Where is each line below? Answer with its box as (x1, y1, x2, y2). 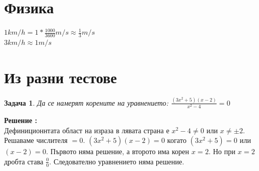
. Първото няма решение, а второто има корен (46, 146, 190, 157)
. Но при (208, 146, 236, 157)
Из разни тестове (4, 66, 117, 87)
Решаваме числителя (4, 135, 68, 145)
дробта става (4, 156, 43, 166)
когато (167, 135, 186, 145)
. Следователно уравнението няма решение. (49, 156, 184, 166)
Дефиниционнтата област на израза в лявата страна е (4, 125, 170, 135)
